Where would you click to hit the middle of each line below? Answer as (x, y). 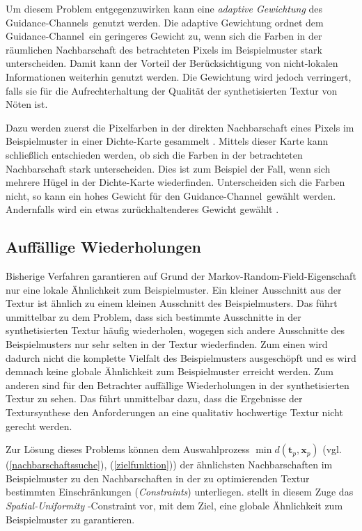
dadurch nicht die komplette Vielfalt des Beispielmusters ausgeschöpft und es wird (181, 357)
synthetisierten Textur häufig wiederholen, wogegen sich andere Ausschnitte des (175, 330)
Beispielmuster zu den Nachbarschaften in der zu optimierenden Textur (158, 478)
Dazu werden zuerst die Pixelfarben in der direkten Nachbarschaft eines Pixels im (180, 127)
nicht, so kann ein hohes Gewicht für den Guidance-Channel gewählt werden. (171, 195)
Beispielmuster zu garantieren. (70, 519)
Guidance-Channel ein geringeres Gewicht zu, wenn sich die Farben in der (164, 36)
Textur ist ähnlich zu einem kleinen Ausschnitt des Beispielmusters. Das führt (172, 303)
